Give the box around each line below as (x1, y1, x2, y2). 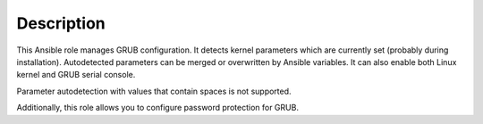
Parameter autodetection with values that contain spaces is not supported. (16, 86, 292, 96)
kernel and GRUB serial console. (16, 70, 136, 80)
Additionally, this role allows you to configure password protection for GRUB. (16, 103, 300, 113)
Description (16, 13, 106, 33)
